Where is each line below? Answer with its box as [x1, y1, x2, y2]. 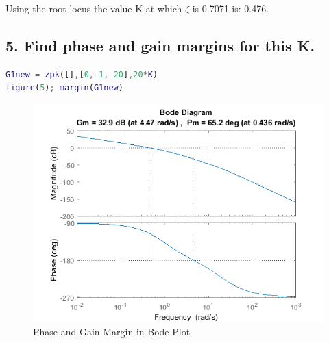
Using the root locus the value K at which [5, 1, 182, 15]
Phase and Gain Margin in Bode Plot [33, 324, 191, 338]
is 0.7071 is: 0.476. [192, 1, 269, 15]
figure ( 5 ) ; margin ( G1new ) [5, 83, 123, 93]
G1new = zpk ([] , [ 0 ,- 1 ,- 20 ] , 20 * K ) [5, 69, 158, 79]
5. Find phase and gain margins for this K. [5, 34, 315, 55]
